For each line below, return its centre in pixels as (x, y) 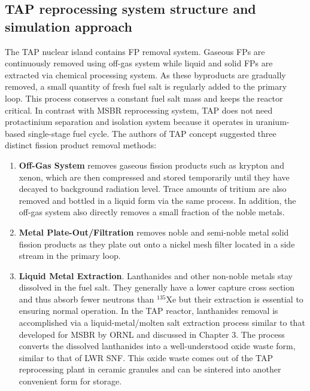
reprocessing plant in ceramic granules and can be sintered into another (150, 369)
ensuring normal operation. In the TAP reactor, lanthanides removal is (148, 311)
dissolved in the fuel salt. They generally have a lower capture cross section (157, 287)
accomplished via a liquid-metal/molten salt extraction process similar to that (162, 323)
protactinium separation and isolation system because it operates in (129, 122)
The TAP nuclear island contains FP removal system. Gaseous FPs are (135, 51)
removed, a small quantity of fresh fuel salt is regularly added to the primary (146, 86)
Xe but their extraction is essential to (235, 299)
